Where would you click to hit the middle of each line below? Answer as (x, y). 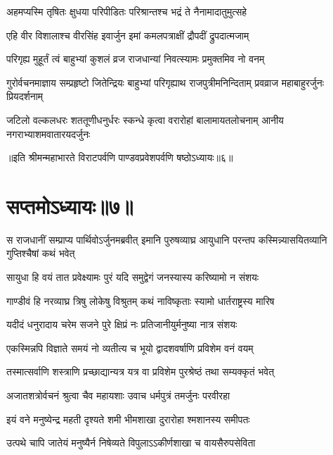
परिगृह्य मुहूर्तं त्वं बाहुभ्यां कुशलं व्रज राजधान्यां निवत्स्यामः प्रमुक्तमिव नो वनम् (136, 59)
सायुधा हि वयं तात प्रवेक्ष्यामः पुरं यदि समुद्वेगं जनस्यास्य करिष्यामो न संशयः (133, 277)
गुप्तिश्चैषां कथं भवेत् (41, 253)
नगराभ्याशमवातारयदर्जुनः (48, 133)
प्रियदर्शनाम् (25, 96)
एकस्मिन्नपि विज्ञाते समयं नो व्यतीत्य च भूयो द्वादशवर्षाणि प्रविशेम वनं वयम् (130, 348)
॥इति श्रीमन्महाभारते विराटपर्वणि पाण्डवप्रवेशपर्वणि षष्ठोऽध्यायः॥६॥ (120, 157)
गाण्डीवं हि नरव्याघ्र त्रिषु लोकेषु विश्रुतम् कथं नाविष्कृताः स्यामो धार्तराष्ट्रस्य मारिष (141, 300)
